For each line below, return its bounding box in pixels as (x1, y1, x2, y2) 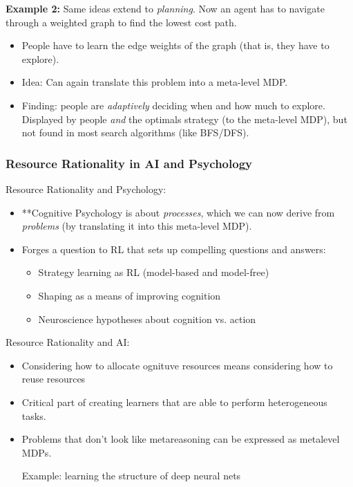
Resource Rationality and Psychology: (6, 181, 166, 196)
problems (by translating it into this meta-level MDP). (21, 219, 252, 233)
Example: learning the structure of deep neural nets (21, 468, 241, 483)
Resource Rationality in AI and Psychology (6, 154, 252, 172)
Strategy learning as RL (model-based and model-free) (38, 265, 269, 279)
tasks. (21, 408, 46, 423)
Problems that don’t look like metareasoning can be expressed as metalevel (21, 432, 340, 446)
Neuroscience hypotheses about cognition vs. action (38, 311, 256, 326)
